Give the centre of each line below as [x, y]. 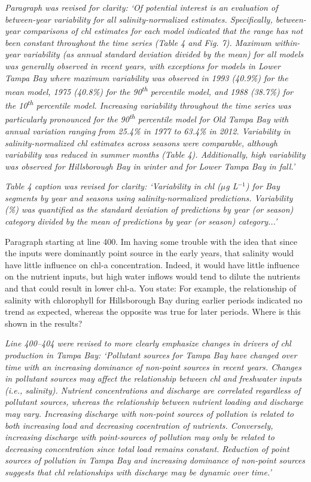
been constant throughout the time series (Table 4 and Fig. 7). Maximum [138, 42]
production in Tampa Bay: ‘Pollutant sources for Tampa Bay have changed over [151, 355]
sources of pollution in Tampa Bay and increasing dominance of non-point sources [155, 460]
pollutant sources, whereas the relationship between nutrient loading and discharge [154, 402]
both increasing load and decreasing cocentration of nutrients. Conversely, [139, 425]
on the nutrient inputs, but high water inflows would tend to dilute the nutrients [153, 276]
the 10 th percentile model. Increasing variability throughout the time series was [148, 105]
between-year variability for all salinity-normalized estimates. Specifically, [139, 19]
